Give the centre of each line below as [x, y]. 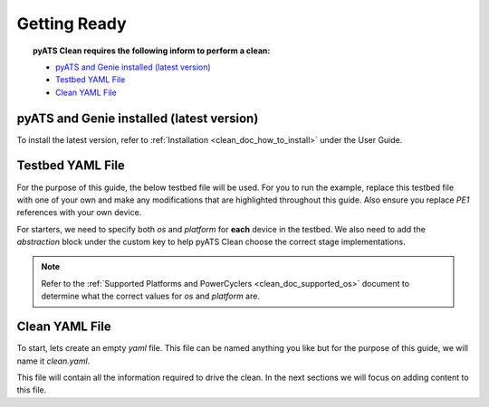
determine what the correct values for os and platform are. [150, 296]
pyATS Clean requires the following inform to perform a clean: [152, 51]
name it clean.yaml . [53, 361]
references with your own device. [79, 213]
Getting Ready [72, 24]
